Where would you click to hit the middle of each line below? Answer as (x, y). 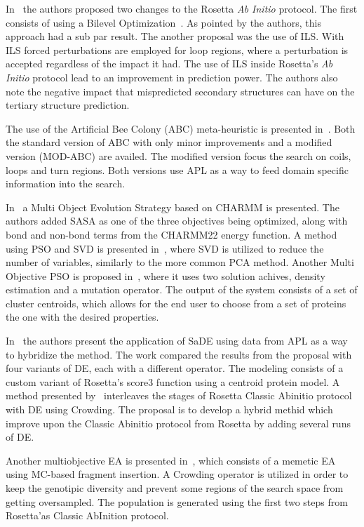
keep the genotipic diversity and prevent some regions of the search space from (175, 488)
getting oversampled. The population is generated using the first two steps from (177, 501)
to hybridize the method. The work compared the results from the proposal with (179, 354)
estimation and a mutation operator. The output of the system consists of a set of (182, 289)
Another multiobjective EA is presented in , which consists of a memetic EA (171, 460)
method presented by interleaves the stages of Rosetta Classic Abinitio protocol (179, 395)
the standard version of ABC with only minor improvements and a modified (169, 142)
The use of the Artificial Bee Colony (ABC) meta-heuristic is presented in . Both (181, 128)
